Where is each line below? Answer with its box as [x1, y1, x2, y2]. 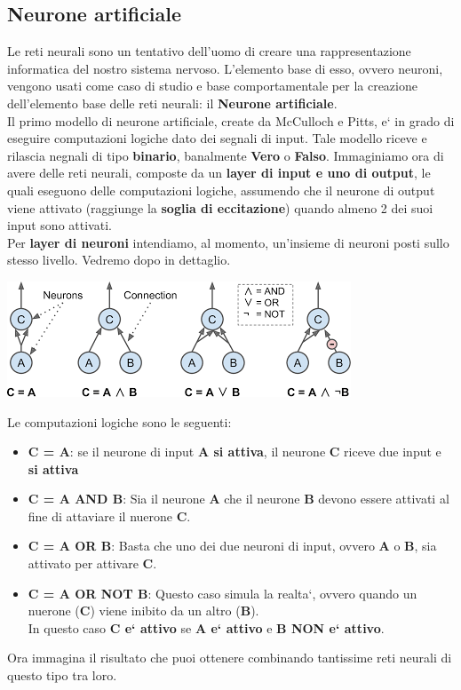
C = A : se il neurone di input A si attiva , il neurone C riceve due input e [28, 442, 441, 461]
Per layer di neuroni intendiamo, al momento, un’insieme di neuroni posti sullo [7, 233, 449, 251]
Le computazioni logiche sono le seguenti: [7, 412, 232, 431]
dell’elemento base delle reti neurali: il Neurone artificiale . [7, 93, 338, 112]
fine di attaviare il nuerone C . [28, 506, 191, 525]
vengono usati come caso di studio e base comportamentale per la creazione [7, 76, 417, 95]
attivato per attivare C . [28, 554, 157, 573]
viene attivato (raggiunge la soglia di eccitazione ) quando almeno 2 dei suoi [7, 198, 433, 217]
